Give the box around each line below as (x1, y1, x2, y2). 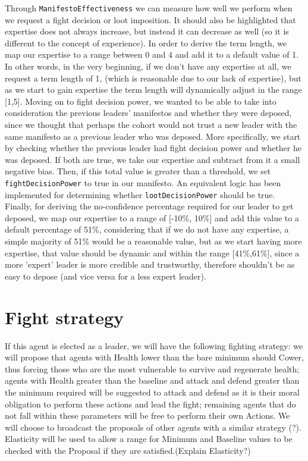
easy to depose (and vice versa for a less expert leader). (5, 269, 206, 282)
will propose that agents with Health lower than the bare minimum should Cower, (5, 351, 304, 363)
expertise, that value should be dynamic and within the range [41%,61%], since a (5, 246, 300, 259)
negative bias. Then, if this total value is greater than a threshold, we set (5, 165, 271, 177)
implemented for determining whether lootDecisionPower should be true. (5, 188, 275, 200)
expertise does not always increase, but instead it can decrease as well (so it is (5, 25, 289, 37)
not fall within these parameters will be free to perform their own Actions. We (5, 409, 290, 422)
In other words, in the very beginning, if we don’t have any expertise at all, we (5, 60, 291, 73)
